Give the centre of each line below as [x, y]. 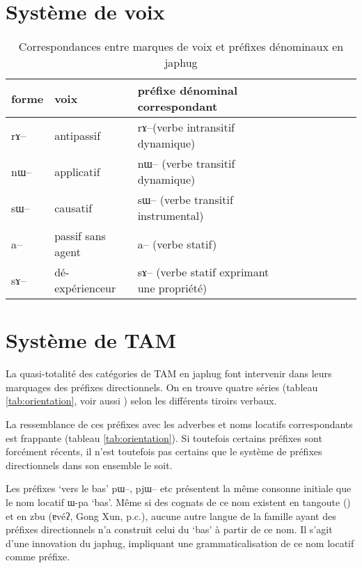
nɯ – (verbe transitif [186, 164]
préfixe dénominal [188, 90]
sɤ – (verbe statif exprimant [203, 272]
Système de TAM [91, 340]
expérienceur [85, 288]
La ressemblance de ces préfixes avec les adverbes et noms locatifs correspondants [179, 424]
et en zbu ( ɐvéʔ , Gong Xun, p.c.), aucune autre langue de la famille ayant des [171, 515]
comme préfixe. [38, 557]
